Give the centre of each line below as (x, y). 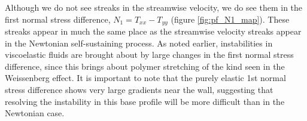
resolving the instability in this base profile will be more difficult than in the (145, 101)
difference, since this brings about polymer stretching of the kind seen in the (145, 66)
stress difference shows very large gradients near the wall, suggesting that (139, 90)
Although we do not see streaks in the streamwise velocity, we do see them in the (154, 7)
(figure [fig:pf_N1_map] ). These (230, 19)
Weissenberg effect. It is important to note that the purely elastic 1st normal (145, 78)
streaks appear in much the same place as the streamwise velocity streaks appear (153, 31)
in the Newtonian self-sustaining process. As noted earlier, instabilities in (139, 43)
